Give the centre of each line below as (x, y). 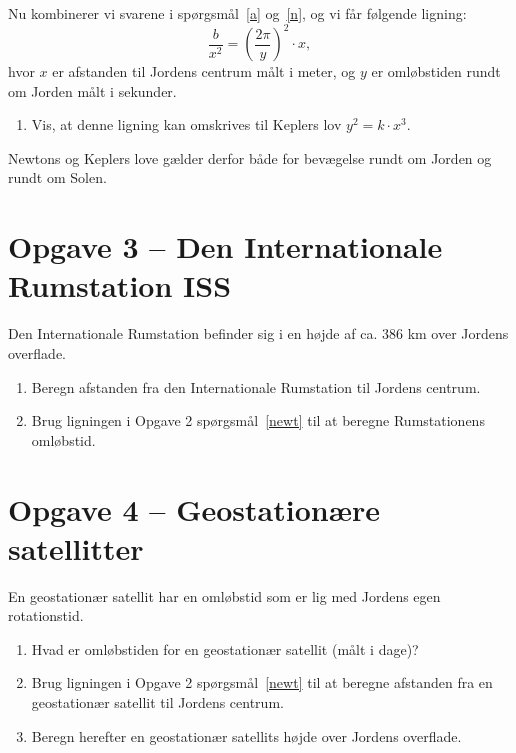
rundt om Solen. (57, 177)
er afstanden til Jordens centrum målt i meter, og (204, 71)
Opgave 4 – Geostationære (194, 508)
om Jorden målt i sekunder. (92, 90)
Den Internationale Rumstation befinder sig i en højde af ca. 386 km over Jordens (258, 333)
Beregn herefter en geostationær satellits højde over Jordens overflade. (246, 735)
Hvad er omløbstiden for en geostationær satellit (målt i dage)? (225, 648)
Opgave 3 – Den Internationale (225, 246)
